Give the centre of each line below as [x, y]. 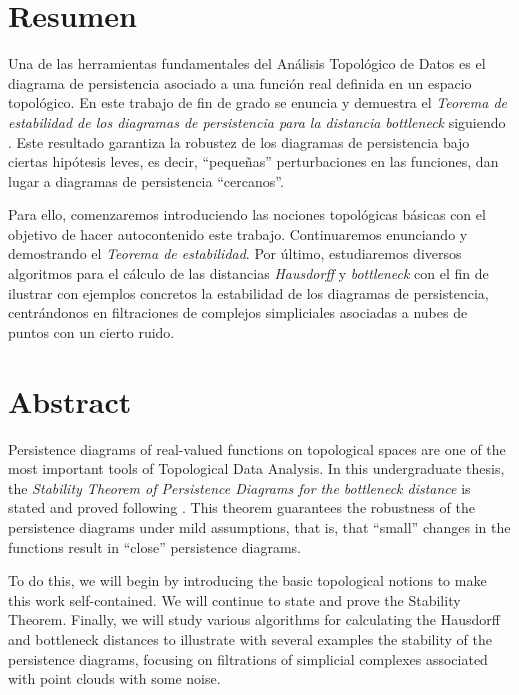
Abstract [70, 400]
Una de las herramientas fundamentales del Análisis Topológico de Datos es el [247, 63]
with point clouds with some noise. [114, 678]
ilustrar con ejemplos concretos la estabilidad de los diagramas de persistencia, [248, 292]
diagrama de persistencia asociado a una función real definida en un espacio [240, 82]
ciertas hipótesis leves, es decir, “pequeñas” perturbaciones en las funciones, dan [253, 161]
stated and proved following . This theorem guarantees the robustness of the [241, 507]
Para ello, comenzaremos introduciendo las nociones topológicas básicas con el [247, 214]
